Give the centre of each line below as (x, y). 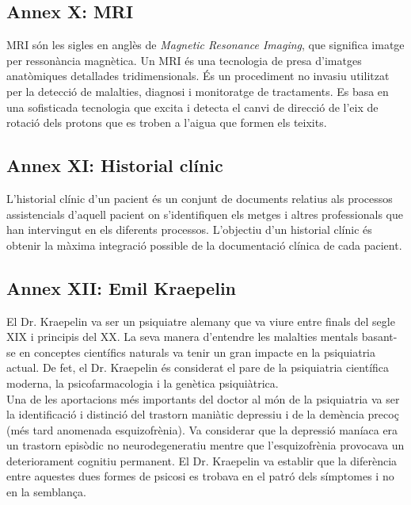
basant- (379, 337)
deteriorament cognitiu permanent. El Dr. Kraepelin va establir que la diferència (202, 460)
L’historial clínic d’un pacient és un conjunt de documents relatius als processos (200, 198)
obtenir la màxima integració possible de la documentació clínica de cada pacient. (204, 245)
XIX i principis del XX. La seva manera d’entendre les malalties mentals (182, 337)
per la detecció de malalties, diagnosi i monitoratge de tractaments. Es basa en (198, 91)
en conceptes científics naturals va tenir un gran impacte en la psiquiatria (198, 352)
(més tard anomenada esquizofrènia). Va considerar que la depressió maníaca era (202, 429)
